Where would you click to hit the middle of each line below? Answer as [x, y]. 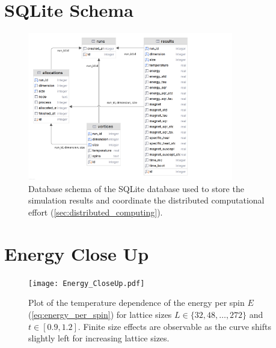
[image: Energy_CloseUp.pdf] [87, 283]
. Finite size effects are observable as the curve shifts [175, 326]
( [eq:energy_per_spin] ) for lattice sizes [100, 314]
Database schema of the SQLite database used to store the [136, 188]
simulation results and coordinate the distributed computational [146, 200]
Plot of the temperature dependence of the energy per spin [136, 303]
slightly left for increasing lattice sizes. [99, 338]
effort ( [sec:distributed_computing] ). [96, 212]
